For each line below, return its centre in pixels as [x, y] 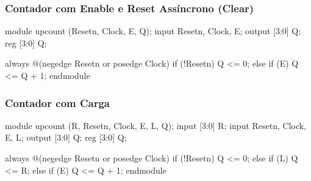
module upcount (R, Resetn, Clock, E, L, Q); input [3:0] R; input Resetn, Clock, [156, 125]
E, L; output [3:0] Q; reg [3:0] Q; [66, 137]
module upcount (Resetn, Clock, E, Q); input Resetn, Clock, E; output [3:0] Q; [153, 31]
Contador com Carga [58, 102]
